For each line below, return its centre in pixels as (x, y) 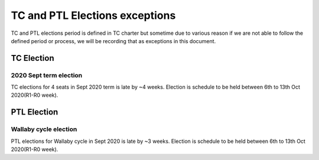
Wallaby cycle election (44, 129)
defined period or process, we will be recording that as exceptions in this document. (113, 41)
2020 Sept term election (47, 75)
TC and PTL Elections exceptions (93, 15)
